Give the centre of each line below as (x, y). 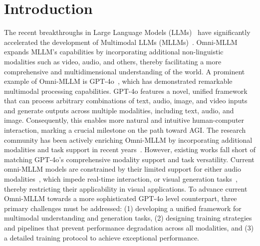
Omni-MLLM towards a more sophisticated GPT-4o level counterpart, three (121, 198)
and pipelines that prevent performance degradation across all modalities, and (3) (129, 228)
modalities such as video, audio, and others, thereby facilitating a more (113, 61)
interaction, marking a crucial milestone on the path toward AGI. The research (125, 130)
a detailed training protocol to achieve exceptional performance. (102, 237)
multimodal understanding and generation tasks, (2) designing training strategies (128, 218)
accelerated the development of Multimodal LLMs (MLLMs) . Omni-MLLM (121, 42)
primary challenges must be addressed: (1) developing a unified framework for (123, 208)
